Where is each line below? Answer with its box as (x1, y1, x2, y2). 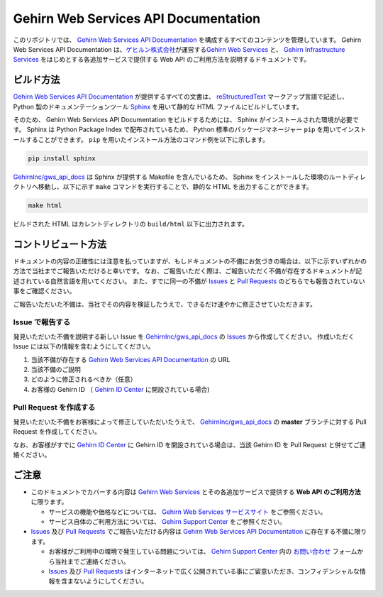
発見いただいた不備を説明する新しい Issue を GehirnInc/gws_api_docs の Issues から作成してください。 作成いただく (13, 332, 355, 341)
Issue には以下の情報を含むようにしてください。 (13, 342, 155, 351)
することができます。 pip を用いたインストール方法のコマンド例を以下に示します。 (25, 135, 270, 143)
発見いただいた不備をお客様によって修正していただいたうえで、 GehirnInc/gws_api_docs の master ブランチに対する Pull (13, 417, 367, 426)
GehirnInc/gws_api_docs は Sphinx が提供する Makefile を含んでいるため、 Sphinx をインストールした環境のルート (13, 172, 348, 181)
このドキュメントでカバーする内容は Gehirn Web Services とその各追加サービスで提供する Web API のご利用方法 (30, 487, 361, 496)
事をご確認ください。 (13, 287, 76, 295)
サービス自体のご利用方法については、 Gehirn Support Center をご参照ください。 (48, 517, 287, 526)
